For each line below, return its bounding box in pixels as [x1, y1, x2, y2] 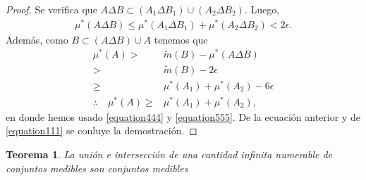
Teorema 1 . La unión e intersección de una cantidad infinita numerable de [6, 147, 333, 162]
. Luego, [244, 2, 280, 16]
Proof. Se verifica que [6, 2, 97, 16]
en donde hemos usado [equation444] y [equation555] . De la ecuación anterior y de [6, 109, 360, 124]
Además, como [6, 32, 68, 46]
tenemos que [154, 32, 208, 46]
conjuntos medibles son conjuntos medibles [6, 160, 188, 175]
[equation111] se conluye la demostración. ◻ [6, 123, 197, 138]
